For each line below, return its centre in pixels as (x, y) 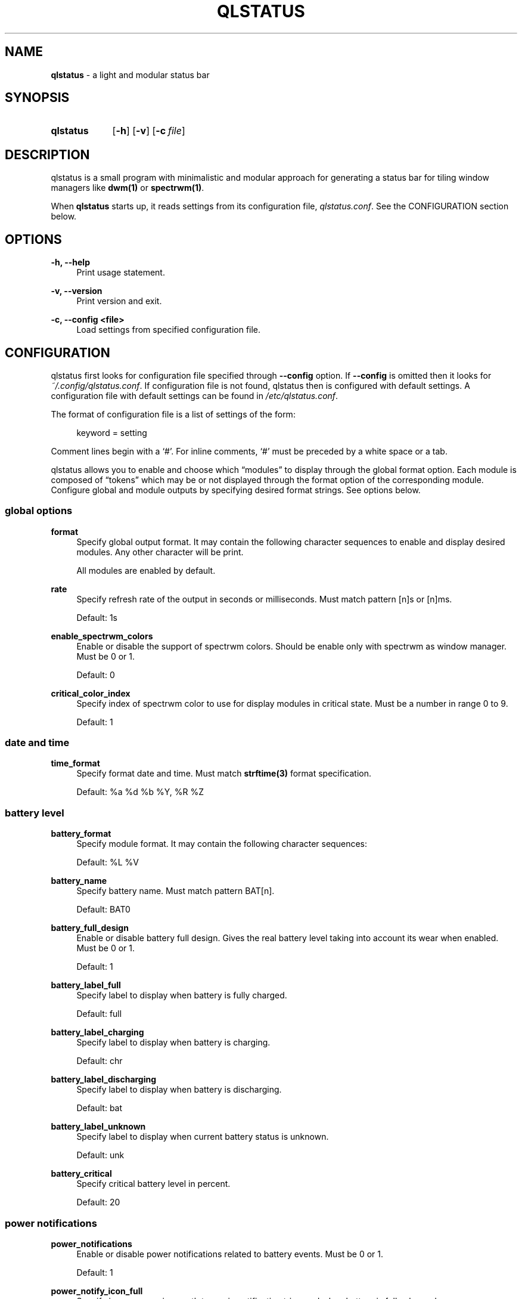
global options (39, 511)
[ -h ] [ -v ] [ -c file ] (149, 131)
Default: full (99, 1014)
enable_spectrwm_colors (102, 636)
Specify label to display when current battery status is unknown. (203, 1137)
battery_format (81, 834)
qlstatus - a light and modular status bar (130, 75)
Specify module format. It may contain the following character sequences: (222, 844)
